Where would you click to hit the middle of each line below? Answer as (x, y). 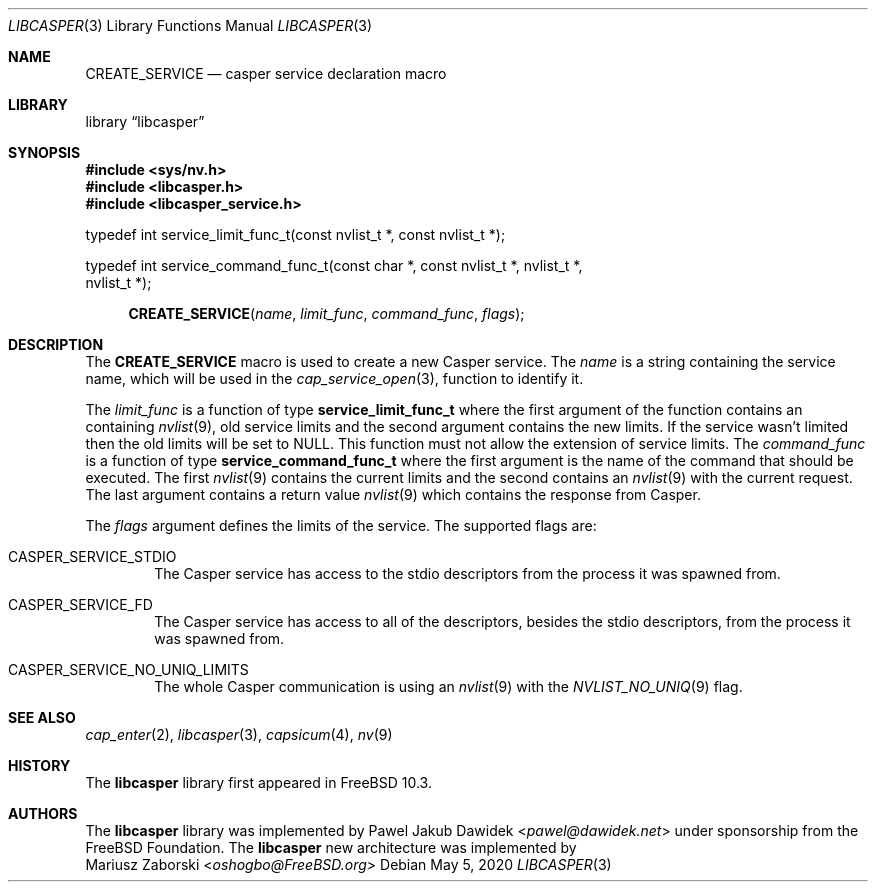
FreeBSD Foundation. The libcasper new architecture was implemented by (331, 847)
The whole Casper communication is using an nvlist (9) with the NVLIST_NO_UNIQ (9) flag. (448, 686)
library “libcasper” (145, 121)
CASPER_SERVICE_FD (80, 604)
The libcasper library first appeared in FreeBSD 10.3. (258, 782)
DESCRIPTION (56, 344)
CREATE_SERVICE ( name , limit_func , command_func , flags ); (326, 313)
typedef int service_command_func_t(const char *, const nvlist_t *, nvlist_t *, (334, 265)
